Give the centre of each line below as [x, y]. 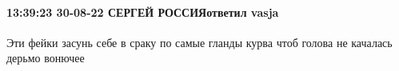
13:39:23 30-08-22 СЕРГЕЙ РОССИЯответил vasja [143, 12]
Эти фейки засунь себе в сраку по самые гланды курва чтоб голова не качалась [199, 42]
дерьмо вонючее [46, 58]
